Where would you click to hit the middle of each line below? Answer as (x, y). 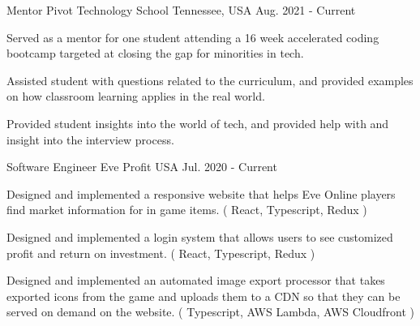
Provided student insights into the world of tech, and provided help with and (198, 123)
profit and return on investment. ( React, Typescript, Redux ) (161, 253)
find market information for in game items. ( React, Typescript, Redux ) (187, 210)
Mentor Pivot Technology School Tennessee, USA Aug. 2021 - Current (181, 10)
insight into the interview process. (90, 139)
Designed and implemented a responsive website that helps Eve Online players (201, 193)
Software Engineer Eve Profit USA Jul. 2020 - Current (142, 167)
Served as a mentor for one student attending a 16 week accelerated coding (193, 37)
